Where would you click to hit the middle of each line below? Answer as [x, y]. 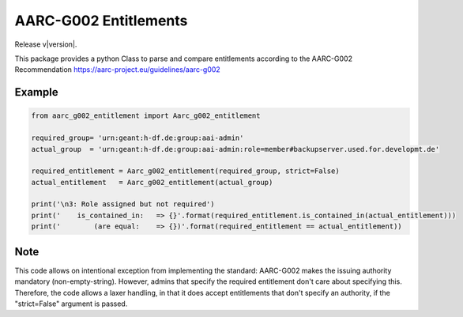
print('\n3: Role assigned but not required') [123, 204]
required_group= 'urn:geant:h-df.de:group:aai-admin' [137, 138]
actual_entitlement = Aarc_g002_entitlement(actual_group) [152, 182]
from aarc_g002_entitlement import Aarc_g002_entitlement [146, 116]
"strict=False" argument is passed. [71, 304]
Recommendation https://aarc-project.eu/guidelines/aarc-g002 [117, 70]
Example [36, 92]
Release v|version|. [46, 44]
